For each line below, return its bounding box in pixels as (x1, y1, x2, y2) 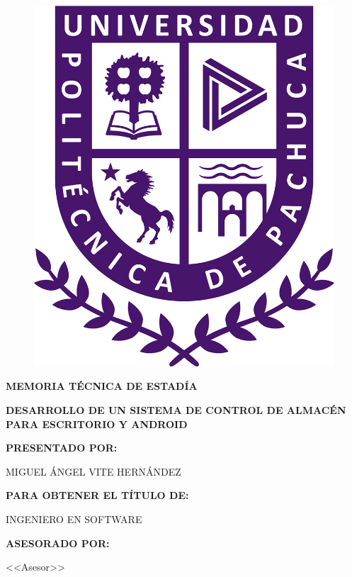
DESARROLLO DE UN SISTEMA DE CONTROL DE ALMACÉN (6, 402, 346, 417)
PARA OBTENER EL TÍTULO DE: (6, 488, 189, 503)
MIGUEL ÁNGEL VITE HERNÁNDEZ (6, 464, 181, 478)
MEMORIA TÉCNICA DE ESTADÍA (6, 379, 198, 393)
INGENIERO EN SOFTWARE (6, 511, 142, 526)
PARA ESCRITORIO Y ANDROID (6, 416, 188, 431)
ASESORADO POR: (6, 535, 110, 550)
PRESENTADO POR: (6, 440, 118, 455)
